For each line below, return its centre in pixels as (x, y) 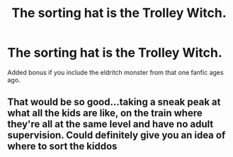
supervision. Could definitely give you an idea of (116, 135)
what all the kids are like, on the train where (105, 114)
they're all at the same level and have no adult (110, 124)
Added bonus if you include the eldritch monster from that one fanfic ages (116, 72)
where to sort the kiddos (62, 146)
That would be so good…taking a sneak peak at (114, 102)
